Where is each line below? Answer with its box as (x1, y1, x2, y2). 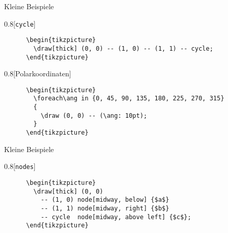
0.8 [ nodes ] (4, 161, 36, 172)
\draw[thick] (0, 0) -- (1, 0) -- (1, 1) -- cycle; (33, 45, 214, 52)
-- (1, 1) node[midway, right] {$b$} (40, 204, 170, 212)
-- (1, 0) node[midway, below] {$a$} (40, 196, 170, 204)
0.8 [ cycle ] (4, 18, 36, 29)
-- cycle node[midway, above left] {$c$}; (40, 213, 192, 221)
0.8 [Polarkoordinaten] (4, 68, 71, 79)
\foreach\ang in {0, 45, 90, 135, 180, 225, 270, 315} (33, 95, 224, 102)
